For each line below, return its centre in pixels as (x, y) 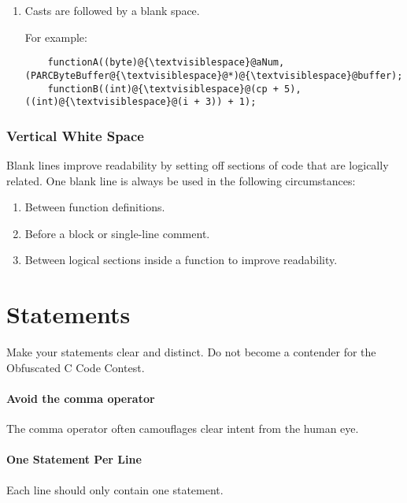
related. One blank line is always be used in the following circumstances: (181, 180)
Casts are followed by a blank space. (112, 10)
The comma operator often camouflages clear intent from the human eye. (183, 428)
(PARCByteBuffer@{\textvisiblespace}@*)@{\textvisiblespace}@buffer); (214, 75)
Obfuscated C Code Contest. (76, 367)
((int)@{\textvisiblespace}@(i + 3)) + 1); (141, 102)
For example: (56, 37)
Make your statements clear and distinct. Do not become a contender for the (191, 352)
